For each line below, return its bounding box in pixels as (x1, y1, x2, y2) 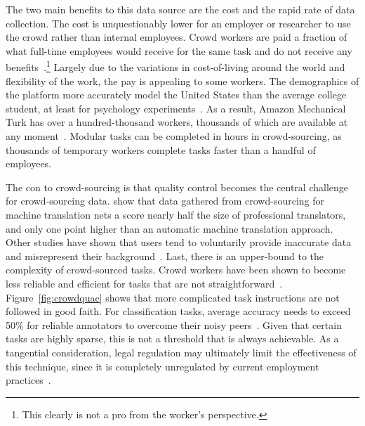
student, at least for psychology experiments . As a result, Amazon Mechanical (6, 101, 346, 115)
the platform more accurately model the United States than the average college (6, 87, 347, 102)
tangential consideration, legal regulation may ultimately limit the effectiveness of (6, 344, 357, 359)
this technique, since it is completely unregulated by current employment (6, 359, 319, 373)
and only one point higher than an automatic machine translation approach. (6, 221, 333, 235)
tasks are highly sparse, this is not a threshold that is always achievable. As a (6, 331, 339, 346)
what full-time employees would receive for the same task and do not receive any (6, 43, 352, 58)
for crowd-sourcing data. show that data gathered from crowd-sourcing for (6, 193, 325, 208)
